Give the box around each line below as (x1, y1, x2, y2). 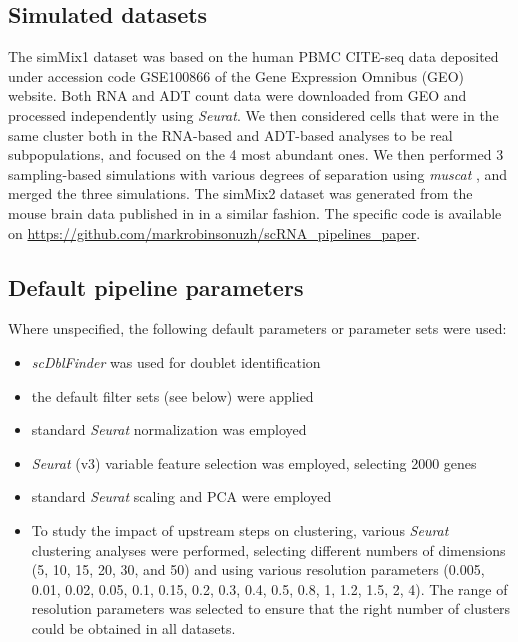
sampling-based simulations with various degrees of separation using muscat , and (8, 163, 508, 184)
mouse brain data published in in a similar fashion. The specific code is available (8, 202, 502, 223)
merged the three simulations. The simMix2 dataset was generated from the (8, 183, 473, 204)
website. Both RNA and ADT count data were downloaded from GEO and (8, 85, 467, 106)
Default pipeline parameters (8, 271, 304, 302)
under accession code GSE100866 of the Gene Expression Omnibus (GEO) (8, 65, 464, 86)
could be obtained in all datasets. (31, 617, 236, 638)
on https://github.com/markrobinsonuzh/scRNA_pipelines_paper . (8, 222, 421, 243)
